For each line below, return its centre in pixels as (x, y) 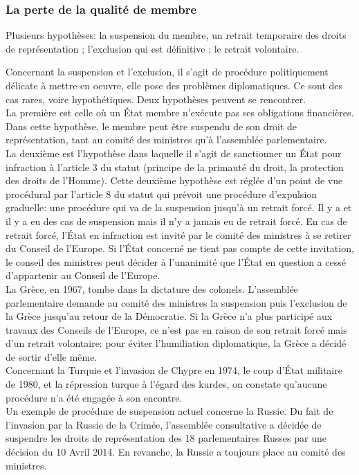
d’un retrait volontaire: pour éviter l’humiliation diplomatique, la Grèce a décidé (176, 343)
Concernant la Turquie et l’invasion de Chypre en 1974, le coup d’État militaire (174, 370)
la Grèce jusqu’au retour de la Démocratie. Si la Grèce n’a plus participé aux (169, 316)
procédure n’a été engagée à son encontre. (94, 397)
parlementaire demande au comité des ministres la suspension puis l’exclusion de (176, 302)
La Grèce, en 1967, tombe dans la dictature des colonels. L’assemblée (152, 288)
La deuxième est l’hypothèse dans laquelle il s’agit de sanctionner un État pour (174, 153)
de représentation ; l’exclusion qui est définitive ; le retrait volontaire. (153, 48)
